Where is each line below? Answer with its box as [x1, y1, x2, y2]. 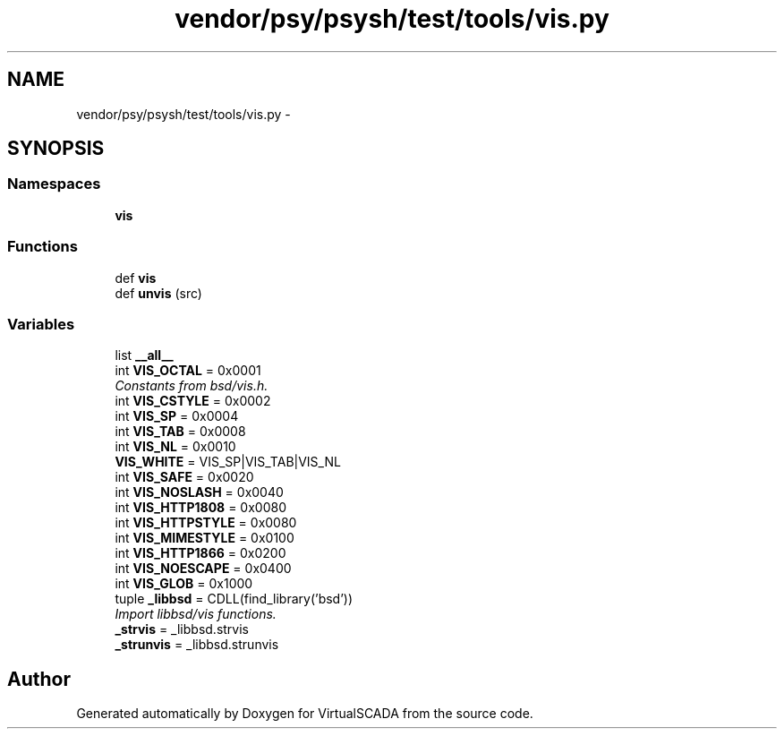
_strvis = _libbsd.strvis [115, 621, 250, 638]
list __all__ [115, 347, 174, 364]
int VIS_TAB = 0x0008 [115, 424, 246, 440]
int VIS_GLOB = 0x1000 [115, 576, 253, 592]
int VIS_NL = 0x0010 [115, 439, 236, 455]
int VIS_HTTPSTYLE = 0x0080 [115, 515, 297, 531]
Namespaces [7, 175, 101, 193]
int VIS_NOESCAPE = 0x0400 [115, 561, 292, 577]
